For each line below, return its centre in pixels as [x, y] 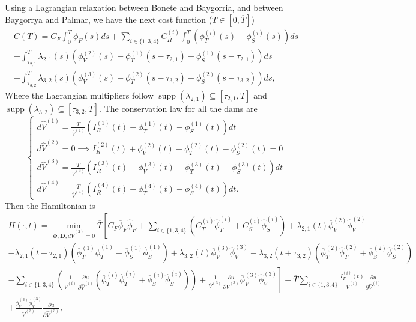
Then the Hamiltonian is [50, 205]
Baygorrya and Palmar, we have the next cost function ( [109, 19]
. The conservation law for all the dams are [178, 108]
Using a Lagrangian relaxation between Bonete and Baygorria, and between [144, 7]
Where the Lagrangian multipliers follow [79, 95]
